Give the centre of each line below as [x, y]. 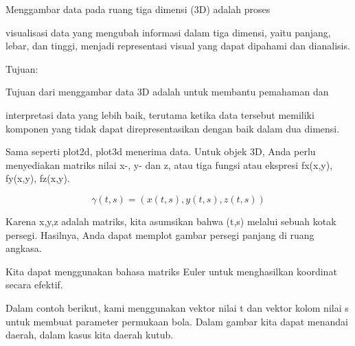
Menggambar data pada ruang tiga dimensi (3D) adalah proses [138, 9]
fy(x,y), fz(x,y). [38, 178]
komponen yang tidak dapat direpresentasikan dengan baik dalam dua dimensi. [173, 128]
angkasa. [24, 248]
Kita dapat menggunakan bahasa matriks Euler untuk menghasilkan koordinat [171, 271]
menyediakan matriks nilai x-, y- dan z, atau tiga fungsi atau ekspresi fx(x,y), [169, 164]
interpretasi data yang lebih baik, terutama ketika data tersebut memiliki [160, 114]
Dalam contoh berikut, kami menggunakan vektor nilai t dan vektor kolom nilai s [177, 307]
